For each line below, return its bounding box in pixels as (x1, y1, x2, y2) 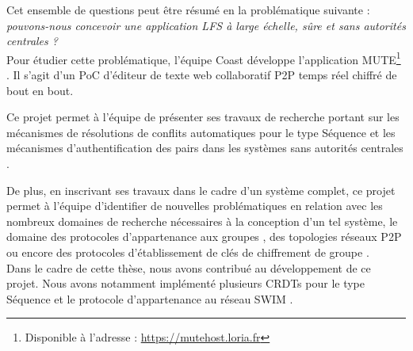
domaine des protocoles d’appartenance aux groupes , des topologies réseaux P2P (6, 228, 402, 245)
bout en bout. (6, 82, 74, 98)
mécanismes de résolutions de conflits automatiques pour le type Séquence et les (6, 124, 396, 140)
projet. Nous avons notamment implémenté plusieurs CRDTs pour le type (6, 275, 365, 292)
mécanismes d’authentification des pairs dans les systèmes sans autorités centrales (6, 139, 403, 156)
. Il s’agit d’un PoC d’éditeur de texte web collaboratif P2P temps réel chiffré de (6, 67, 397, 83)
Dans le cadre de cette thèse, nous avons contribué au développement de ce (6, 259, 371, 276)
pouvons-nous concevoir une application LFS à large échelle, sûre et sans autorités (6, 17, 406, 33)
